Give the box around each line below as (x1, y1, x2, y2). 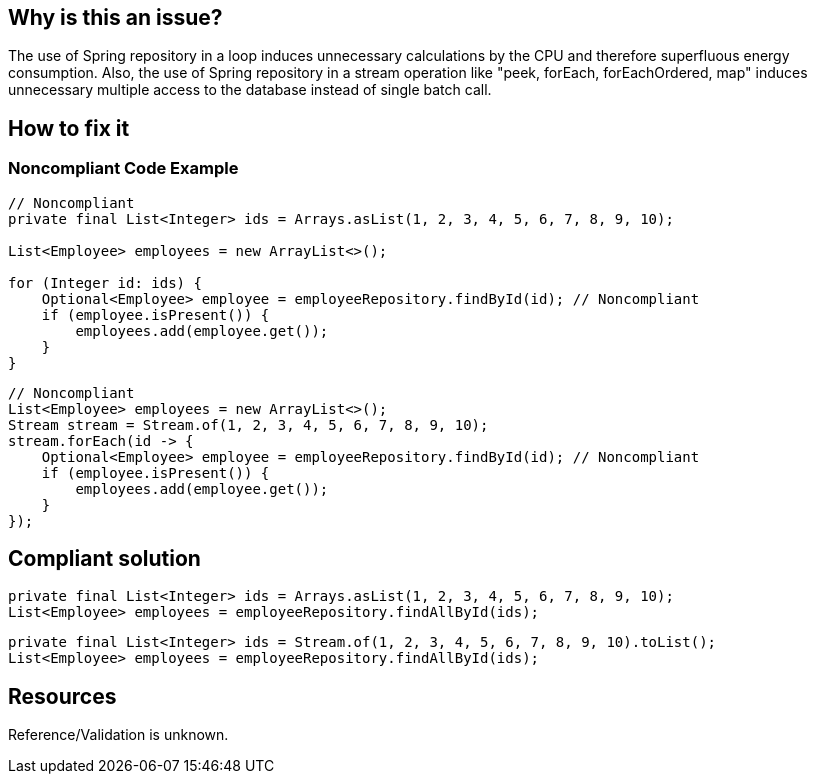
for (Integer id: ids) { (8, 274, 202, 291)
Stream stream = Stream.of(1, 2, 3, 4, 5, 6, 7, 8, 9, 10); (8, 416, 489, 433)
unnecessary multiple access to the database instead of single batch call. (8, 81, 492, 99)
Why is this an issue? (8, 5, 223, 30)
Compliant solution (8, 546, 201, 572)
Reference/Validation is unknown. (8, 726, 229, 744)
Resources (8, 683, 117, 709)
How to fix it (8, 115, 130, 141)
